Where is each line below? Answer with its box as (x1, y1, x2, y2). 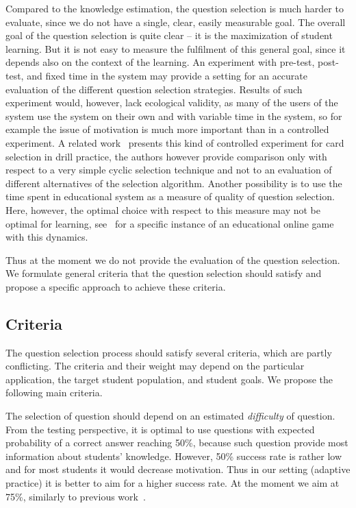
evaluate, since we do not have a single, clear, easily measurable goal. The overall (5, 14, 346, 29)
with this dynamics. (5, 230, 88, 244)
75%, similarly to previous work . (5, 489, 146, 503)
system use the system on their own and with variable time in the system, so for (5, 108, 342, 123)
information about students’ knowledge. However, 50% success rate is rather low (5, 448, 342, 463)
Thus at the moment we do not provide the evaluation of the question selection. (5, 252, 340, 267)
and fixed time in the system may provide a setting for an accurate (27, 68, 307, 82)
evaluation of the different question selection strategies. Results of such (5, 82, 303, 96)
